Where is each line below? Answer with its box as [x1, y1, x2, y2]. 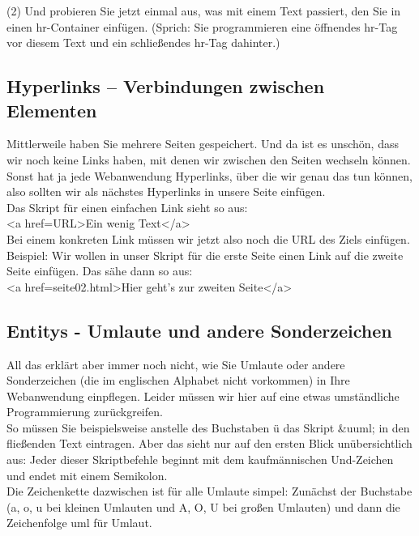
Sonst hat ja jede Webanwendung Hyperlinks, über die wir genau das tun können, [6, 167, 413, 184]
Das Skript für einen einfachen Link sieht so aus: [6, 198, 248, 215]
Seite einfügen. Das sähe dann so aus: [6, 262, 193, 279]
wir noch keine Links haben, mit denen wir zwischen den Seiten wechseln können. [6, 151, 411, 168]
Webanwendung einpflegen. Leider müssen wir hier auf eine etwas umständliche [6, 387, 400, 404]
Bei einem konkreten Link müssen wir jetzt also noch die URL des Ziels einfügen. [6, 230, 410, 247]
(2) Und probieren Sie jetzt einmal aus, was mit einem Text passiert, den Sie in [6, 2, 401, 19]
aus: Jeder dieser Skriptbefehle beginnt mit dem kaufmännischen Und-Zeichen [6, 451, 394, 468]
